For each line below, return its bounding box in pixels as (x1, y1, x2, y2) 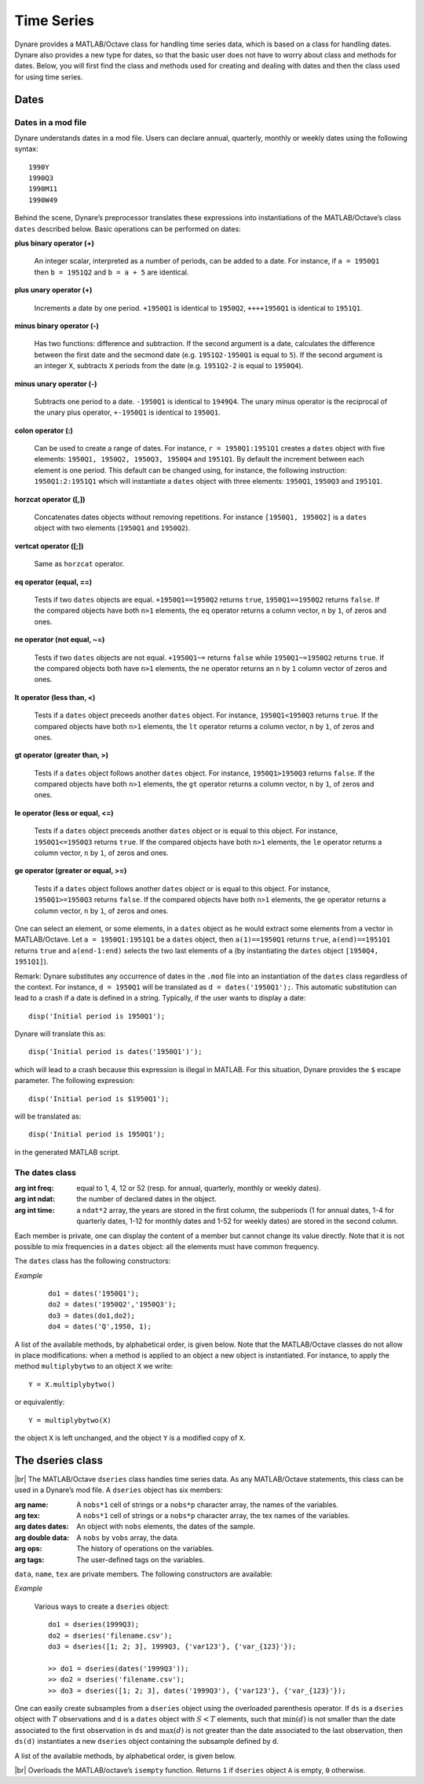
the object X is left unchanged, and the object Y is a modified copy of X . (14, 1433, 247, 1443)
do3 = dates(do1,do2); (48, 1310, 136, 1320)
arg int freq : (14, 1183, 54, 1192)
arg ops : (14, 1544, 42, 1554)
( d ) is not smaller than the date (295, 1715, 396, 1724)
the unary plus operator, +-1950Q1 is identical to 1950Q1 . (34, 407, 221, 417)
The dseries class (14, 1454, 104, 1467)
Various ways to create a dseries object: (34, 1602, 170, 1611)
